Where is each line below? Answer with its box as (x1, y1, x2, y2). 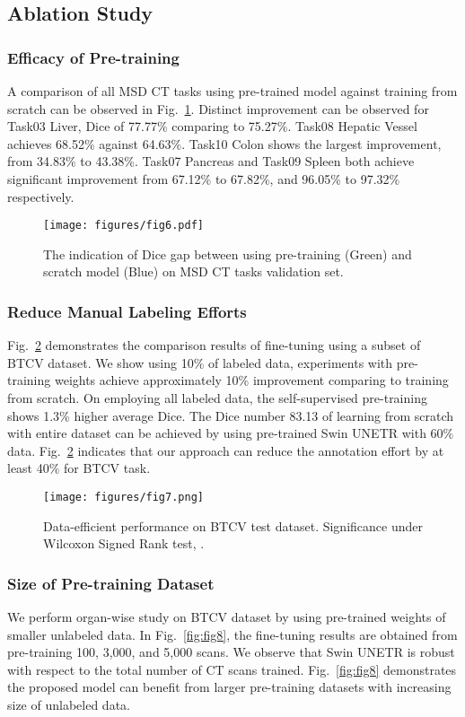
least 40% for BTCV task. (7, 459, 151, 477)
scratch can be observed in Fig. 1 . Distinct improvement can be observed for (7, 99, 429, 118)
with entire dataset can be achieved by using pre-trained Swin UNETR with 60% (7, 424, 454, 442)
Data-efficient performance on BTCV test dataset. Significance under (43, 516, 423, 535)
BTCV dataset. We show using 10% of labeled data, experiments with (7, 353, 393, 372)
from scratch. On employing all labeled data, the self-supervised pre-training (7, 389, 427, 407)
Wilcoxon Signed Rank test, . (43, 534, 205, 553)
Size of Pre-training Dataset (7, 572, 215, 594)
